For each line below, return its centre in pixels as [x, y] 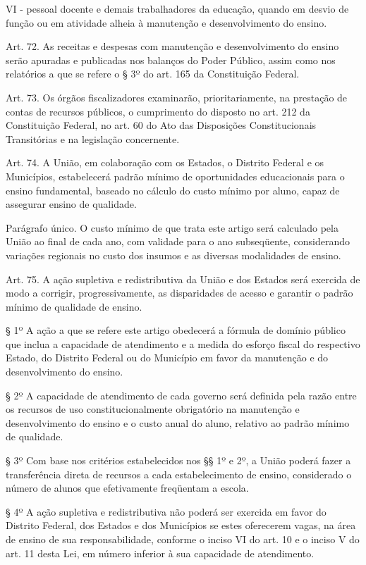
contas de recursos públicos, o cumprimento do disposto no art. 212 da [158, 111]
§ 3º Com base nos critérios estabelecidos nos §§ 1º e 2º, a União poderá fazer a [178, 460]
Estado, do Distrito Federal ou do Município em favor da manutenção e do [167, 358]
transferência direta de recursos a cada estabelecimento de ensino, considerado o [179, 474]
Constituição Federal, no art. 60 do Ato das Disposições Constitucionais [161, 125]
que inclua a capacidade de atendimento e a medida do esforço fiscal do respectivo [183, 343]
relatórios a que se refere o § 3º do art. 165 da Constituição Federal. [153, 74]
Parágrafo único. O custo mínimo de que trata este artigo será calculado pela [172, 227]
